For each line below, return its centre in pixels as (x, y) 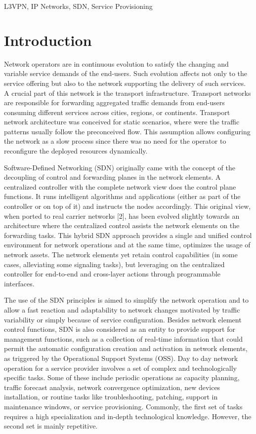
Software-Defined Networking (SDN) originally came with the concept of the (120, 167)
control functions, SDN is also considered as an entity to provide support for (120, 329)
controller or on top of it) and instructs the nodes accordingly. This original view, (128, 206)
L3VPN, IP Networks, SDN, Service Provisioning (78, 6)
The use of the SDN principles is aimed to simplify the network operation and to (126, 300)
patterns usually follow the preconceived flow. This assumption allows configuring (127, 131)
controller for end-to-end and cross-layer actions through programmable (112, 274)
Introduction (48, 40)
